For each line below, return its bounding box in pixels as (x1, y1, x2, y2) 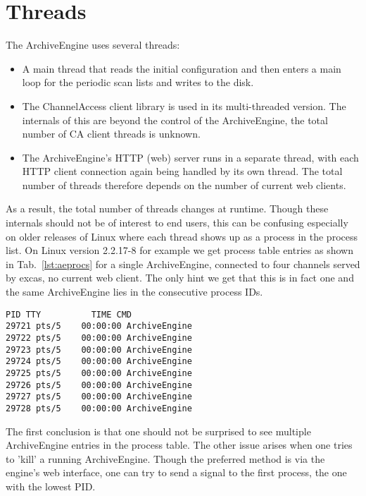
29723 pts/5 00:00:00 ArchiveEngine (6, 344, 192, 355)
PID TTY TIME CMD (6, 309, 132, 320)
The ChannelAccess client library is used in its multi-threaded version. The (22, 98, 346, 113)
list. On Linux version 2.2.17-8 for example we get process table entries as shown (6, 243, 353, 258)
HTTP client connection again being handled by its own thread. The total (22, 164, 343, 179)
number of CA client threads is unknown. (22, 126, 201, 141)
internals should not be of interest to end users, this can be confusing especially (6, 215, 348, 230)
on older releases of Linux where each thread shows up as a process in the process (6, 229, 358, 243)
